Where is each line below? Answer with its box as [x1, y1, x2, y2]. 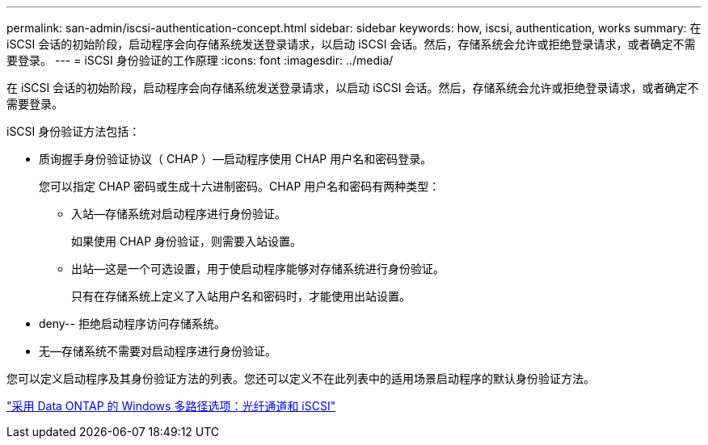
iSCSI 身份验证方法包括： [6, 124, 141, 138]
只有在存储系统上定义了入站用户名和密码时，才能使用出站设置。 [71, 289, 411, 303]
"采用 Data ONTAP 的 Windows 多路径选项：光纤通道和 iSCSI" [6, 399, 336, 413]
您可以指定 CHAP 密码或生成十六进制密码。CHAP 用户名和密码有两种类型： [39, 179, 440, 193]
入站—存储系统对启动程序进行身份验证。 [71, 207, 286, 220]
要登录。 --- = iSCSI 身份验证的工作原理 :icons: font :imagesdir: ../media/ [6, 53, 394, 67]
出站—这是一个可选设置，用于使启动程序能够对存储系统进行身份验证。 [71, 262, 445, 275]
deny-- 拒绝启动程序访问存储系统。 [39, 317, 225, 330]
